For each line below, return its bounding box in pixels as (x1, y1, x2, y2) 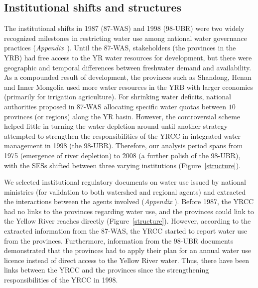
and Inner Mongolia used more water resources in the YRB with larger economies (4, 81, 253, 92)
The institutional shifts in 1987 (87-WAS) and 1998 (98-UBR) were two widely (4, 23, 245, 33)
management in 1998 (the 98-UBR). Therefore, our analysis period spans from (4, 140, 243, 151)
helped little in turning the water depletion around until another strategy (4, 121, 228, 131)
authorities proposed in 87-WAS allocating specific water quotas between (4, 101, 227, 111)
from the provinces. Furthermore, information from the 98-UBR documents (4, 235, 234, 246)
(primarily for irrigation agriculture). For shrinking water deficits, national (4, 91, 231, 102)
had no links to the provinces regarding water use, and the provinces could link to (4, 206, 254, 216)
